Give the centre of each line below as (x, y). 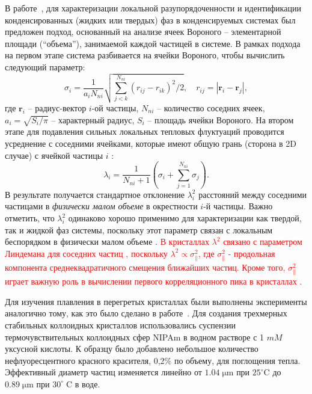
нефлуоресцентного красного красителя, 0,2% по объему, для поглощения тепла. (153, 360)
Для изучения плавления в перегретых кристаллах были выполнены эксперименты (156, 301)
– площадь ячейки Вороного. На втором (221, 119)
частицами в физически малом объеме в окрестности (101, 206)
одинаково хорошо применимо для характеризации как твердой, (185, 218)
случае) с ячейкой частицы (54, 155)
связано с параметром (263, 242)
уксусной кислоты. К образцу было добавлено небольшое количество (132, 349)
